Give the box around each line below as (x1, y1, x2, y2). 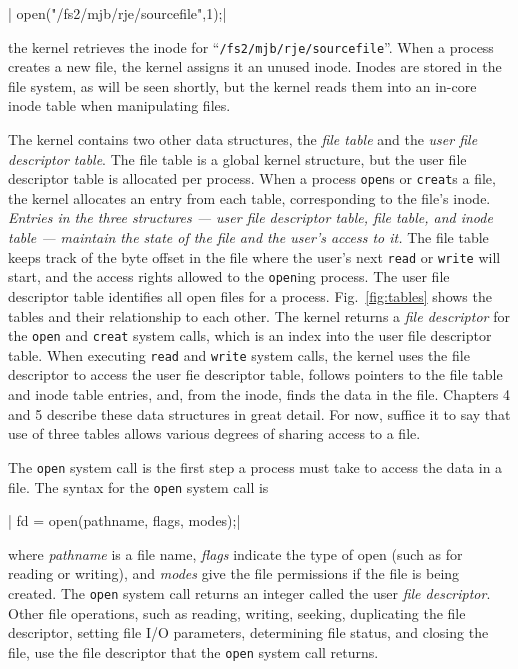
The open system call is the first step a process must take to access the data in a (8, 456, 503, 477)
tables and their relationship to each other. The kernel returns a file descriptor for (8, 305, 510, 326)
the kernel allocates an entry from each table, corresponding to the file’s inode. (8, 187, 491, 208)
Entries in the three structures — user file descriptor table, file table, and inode (8, 207, 493, 228)
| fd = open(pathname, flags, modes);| (8, 510, 241, 531)
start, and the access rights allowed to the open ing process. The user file (8, 266, 450, 287)
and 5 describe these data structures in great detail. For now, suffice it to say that (8, 403, 511, 424)
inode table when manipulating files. (8, 95, 231, 116)
